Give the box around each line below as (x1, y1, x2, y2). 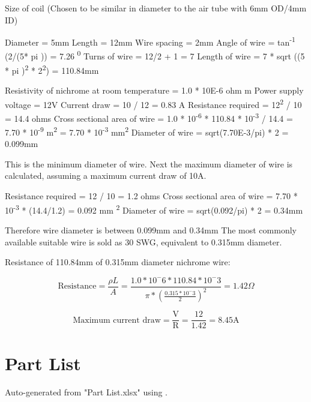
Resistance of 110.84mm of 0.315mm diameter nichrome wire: (5, 256, 231, 268)
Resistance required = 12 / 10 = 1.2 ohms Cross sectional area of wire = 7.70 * (5, 190, 298, 202)
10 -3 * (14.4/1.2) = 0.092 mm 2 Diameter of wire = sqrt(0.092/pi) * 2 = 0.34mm (5, 202, 303, 216)
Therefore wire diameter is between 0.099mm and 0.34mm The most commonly (5, 223, 297, 236)
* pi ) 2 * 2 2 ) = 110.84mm (5, 62, 99, 76)
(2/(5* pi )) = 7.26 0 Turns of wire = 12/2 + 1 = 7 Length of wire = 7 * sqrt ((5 (5, 48, 305, 62)
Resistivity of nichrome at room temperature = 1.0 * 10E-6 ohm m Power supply (5, 83, 304, 96)
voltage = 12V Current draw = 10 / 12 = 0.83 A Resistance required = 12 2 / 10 (5, 96, 302, 110)
